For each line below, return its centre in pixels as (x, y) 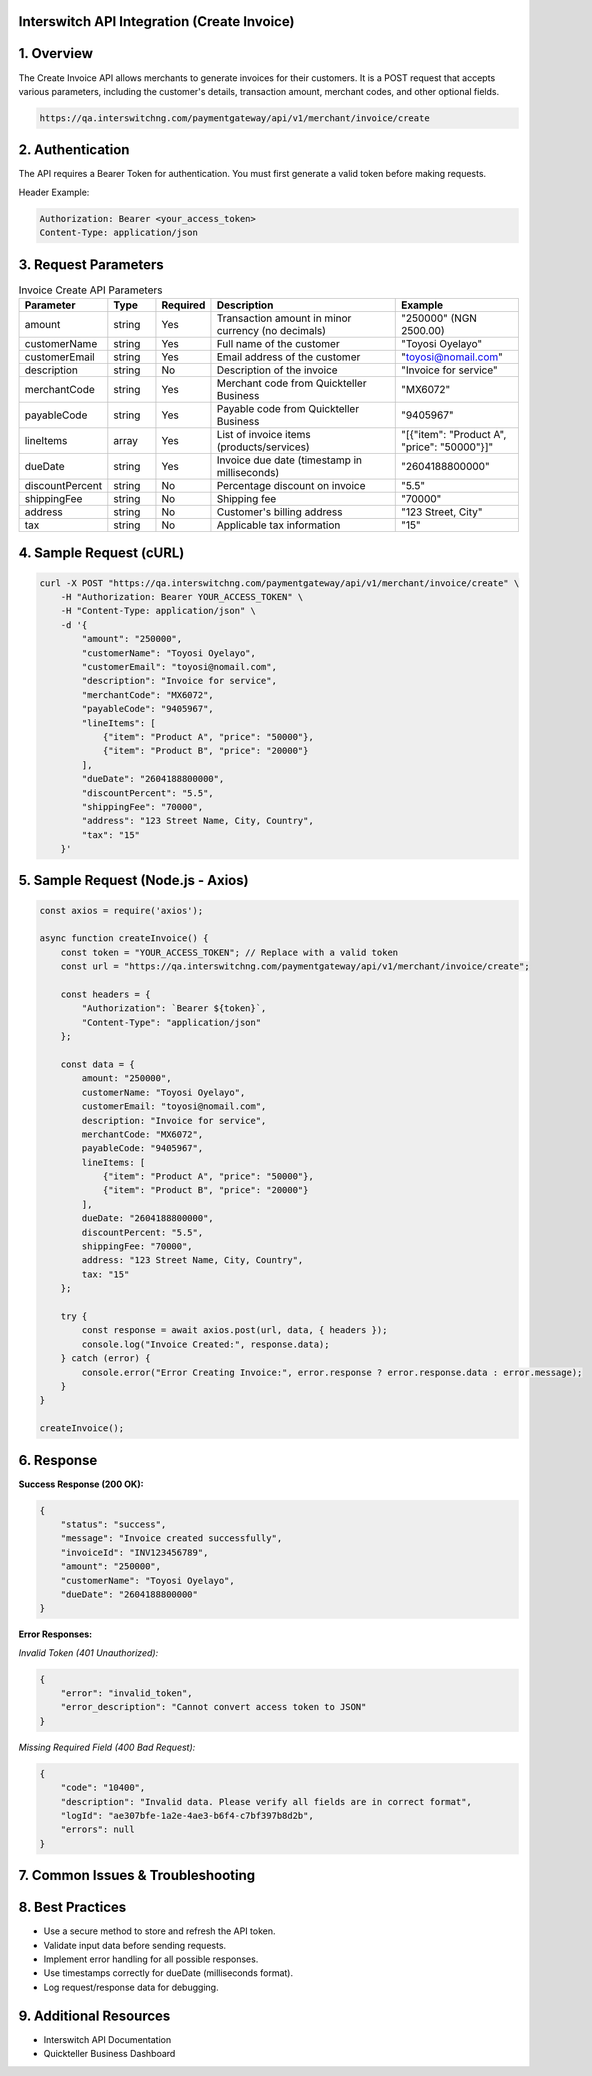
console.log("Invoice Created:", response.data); (205, 1344)
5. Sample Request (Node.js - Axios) (133, 880)
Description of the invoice (277, 370)
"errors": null (97, 1829)
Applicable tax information (278, 525)
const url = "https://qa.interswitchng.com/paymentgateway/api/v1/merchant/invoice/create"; (295, 966)
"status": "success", (113, 1524)
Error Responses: (55, 1634)
